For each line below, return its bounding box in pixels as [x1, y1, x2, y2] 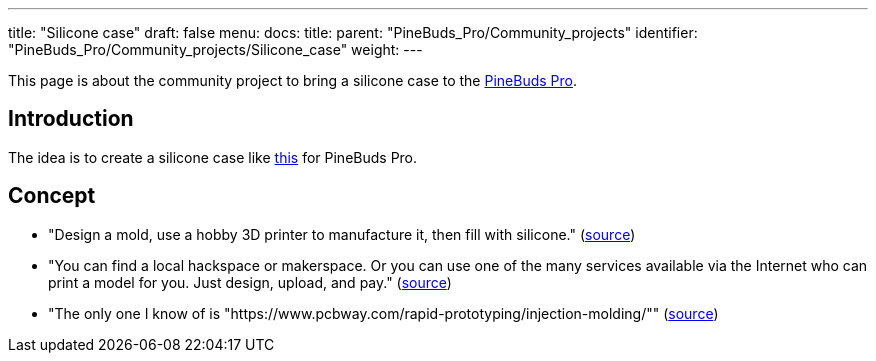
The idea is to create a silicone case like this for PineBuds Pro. [8, 148, 418, 166]
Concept [8, 183, 96, 209]
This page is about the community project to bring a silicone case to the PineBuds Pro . [8, 72, 577, 89]
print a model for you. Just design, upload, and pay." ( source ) [48, 273, 452, 291]
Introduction [8, 106, 134, 132]
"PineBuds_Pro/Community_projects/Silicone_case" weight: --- [8, 41, 423, 58]
